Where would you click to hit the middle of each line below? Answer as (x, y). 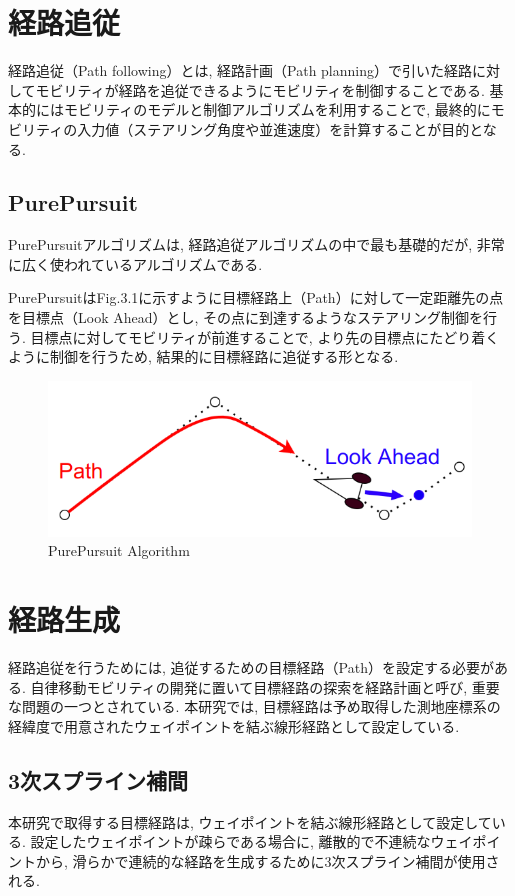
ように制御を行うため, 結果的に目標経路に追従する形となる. (203, 356)
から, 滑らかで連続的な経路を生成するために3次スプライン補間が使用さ (267, 860)
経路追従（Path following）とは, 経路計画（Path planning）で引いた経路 (240, 70)
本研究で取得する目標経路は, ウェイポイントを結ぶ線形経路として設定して (250, 821)
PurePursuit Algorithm (119, 550)
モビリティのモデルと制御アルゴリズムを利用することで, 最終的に (277, 109)
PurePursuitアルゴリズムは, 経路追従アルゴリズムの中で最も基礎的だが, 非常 (256, 244)
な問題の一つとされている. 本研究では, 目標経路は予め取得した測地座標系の (254, 706)
